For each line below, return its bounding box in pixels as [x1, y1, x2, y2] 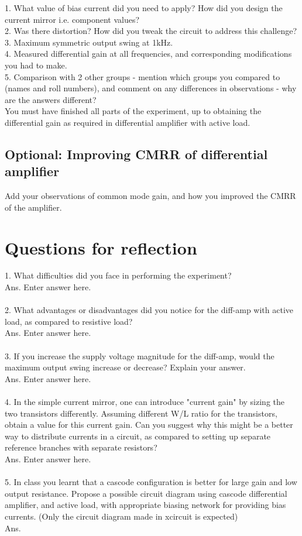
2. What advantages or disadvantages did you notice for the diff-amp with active [5, 304, 294, 316]
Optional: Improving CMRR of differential [5, 145, 268, 163]
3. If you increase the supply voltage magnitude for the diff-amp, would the [5, 349, 274, 362]
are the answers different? [5, 93, 97, 105]
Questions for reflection [5, 235, 197, 259]
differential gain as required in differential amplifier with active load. [5, 116, 250, 128]
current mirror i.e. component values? [5, 13, 140, 25]
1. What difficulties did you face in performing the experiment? [5, 269, 232, 281]
